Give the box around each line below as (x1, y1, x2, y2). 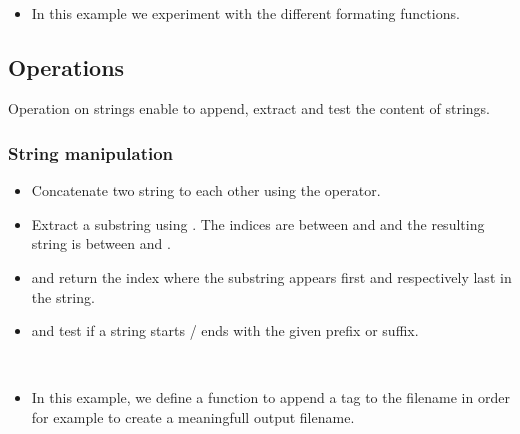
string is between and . (31, 233, 171, 254)
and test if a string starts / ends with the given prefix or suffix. (31, 320, 419, 341)
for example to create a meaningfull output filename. (31, 406, 355, 427)
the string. (31, 286, 95, 307)
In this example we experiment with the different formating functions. (31, 2, 460, 23)
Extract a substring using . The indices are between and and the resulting (31, 213, 485, 234)
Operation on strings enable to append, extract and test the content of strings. (8, 98, 491, 119)
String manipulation (8, 140, 174, 165)
